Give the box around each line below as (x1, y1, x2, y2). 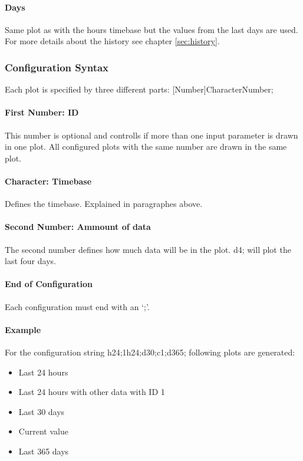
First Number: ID (5, 106, 79, 118)
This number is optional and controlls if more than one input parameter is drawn (5, 129, 298, 141)
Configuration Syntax (5, 60, 109, 74)
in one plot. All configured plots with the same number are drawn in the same (5, 140, 287, 153)
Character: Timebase (5, 174, 92, 187)
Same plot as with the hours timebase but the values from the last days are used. (5, 23, 298, 35)
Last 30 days (18, 405, 65, 417)
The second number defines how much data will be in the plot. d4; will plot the (5, 243, 291, 255)
